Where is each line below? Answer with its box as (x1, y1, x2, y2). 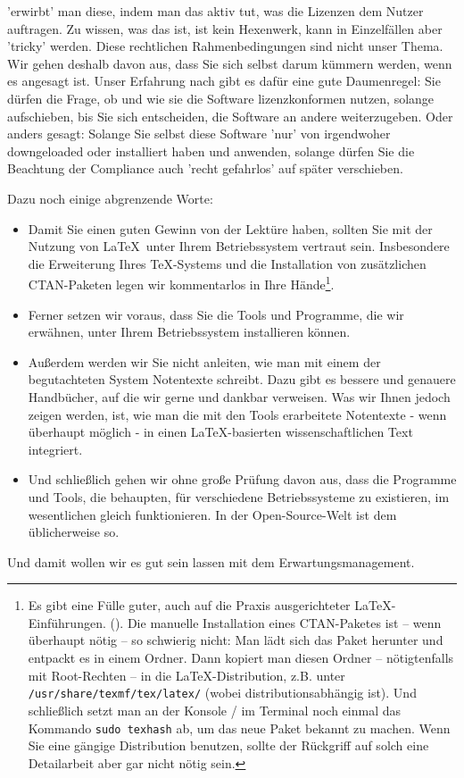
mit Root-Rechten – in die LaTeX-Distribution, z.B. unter (28, 665, 345, 684)
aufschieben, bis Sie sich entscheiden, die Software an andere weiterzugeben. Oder (7, 106, 453, 125)
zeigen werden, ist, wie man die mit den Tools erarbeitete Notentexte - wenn (28, 405, 447, 423)
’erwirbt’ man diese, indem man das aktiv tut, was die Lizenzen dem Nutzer (7, 2, 424, 20)
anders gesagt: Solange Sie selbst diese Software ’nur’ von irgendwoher (7, 124, 391, 143)
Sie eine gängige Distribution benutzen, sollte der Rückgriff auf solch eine (28, 736, 429, 755)
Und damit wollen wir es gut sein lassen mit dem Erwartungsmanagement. (7, 552, 415, 571)
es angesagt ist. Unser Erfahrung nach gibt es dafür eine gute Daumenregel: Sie (7, 71, 441, 90)
